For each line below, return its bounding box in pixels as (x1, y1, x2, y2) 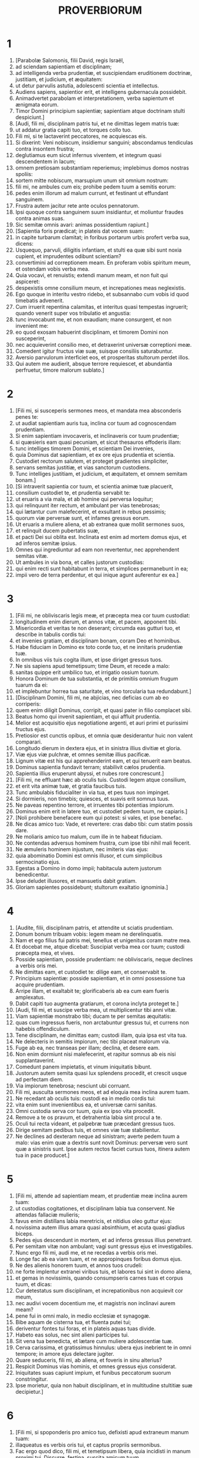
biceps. (15, 1230, 34, 1237)
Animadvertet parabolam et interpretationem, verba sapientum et (15, 95, 174, 102)
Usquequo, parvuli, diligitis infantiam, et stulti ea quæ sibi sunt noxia (15, 246, 182, 253)
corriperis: (15, 700, 41, 707)
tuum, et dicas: (15, 1280, 52, 1288)
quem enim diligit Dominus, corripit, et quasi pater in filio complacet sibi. (15, 706, 192, 714)
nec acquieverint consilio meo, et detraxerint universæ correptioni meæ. (15, 341, 192, 348)
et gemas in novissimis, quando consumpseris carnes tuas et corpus (15, 1274, 183, 1281)
